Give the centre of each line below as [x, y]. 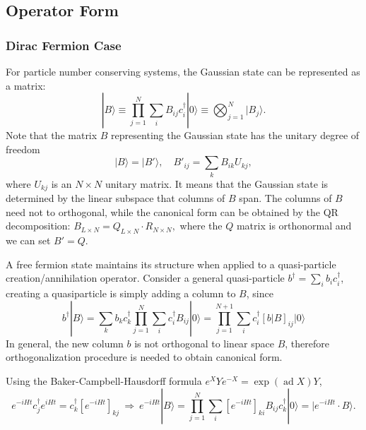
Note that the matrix [52, 135]
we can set [28, 240]
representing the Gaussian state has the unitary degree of [235, 135]
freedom [23, 149]
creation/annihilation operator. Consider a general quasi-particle [145, 278]
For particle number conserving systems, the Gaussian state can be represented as [183, 71]
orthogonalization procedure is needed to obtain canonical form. [144, 357]
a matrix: [26, 85]
